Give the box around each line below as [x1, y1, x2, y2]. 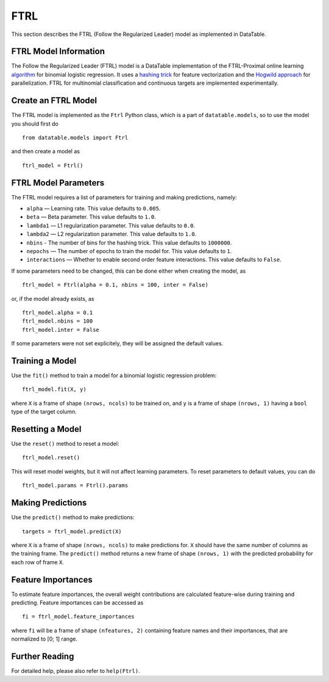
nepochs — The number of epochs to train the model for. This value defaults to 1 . [26, 247, 232, 254]
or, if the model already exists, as [11, 295, 94, 302]
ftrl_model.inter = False [22, 326, 100, 333]
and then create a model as [11, 148, 80, 155]
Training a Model [11, 356, 77, 366]
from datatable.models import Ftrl [22, 134, 129, 141]
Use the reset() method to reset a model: [11, 440, 119, 448]
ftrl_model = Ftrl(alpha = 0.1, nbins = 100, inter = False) [22, 281, 208, 289]
